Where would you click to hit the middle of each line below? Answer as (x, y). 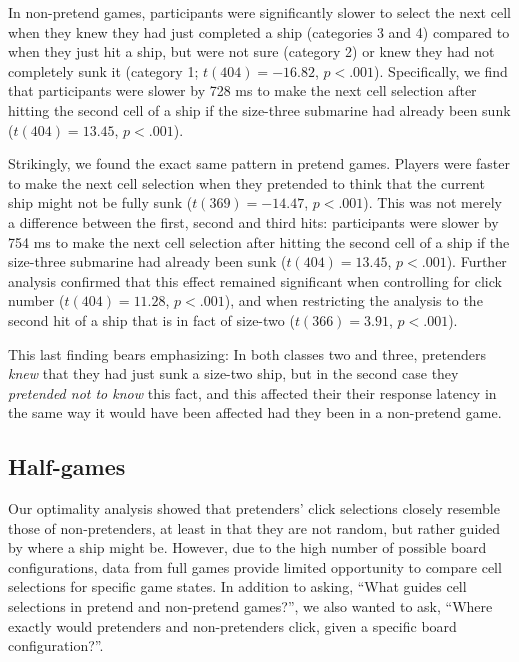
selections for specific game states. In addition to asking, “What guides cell (237, 586)
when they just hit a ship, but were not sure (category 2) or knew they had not (251, 51)
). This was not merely (432, 202)
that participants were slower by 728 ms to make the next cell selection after (242, 90)
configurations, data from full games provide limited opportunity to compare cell (255, 566)
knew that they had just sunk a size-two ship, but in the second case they (233, 373)
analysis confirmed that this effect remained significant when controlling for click (255, 280)
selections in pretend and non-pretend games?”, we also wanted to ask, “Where (250, 606)
